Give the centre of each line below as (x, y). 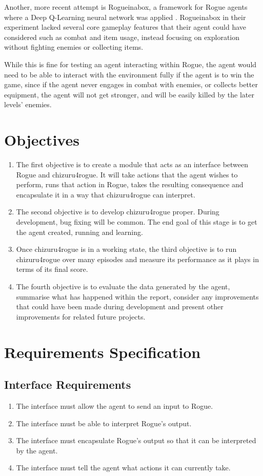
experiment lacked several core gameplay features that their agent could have (125, 27)
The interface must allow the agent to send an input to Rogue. (115, 405)
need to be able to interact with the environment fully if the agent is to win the (129, 74)
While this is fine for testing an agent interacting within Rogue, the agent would (130, 64)
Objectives (42, 140)
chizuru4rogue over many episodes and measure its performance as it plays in (137, 259)
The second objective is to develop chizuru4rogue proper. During (118, 212)
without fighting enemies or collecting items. (74, 47)
